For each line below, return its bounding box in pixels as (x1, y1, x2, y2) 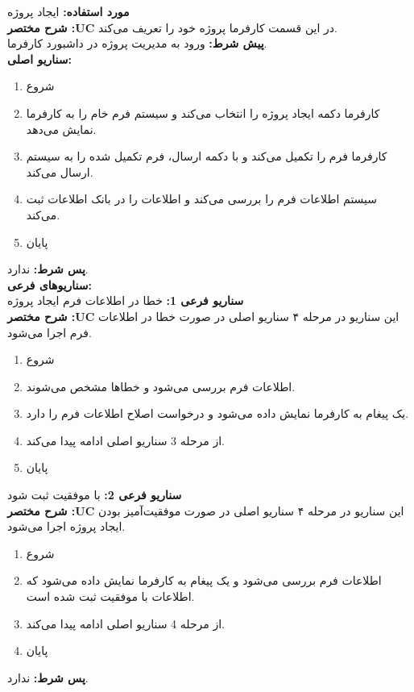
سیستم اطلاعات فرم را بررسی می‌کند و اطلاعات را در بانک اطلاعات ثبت (26, 190, 378, 207)
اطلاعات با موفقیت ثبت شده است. (26, 588, 195, 605)
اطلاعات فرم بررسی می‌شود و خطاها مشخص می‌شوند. (26, 377, 296, 394)
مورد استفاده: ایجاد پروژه (7, 3, 130, 19)
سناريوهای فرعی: (7, 276, 92, 293)
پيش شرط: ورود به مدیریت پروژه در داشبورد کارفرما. (7, 35, 267, 52)
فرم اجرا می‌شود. (7, 323, 92, 340)
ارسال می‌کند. (26, 163, 93, 180)
